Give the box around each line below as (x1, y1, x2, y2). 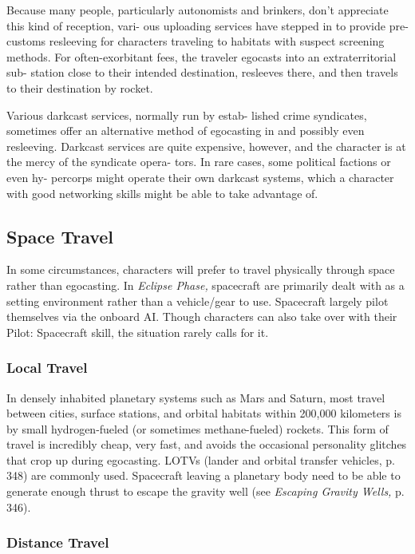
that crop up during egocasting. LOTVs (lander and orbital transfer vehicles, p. (6, 451, 395, 468)
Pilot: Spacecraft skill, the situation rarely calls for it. (6, 323, 269, 340)
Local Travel (6, 358, 88, 378)
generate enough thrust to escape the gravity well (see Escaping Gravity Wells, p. (6, 483, 405, 500)
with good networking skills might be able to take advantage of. (6, 184, 318, 201)
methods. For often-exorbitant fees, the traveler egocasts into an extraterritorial (6, 48, 397, 65)
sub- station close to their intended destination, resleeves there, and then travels (6, 64, 398, 81)
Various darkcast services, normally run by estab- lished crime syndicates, (6, 106, 367, 123)
